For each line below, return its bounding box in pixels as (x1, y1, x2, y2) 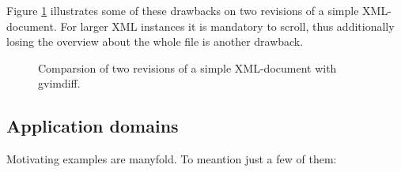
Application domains (6, 114, 179, 138)
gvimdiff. (38, 75, 81, 92)
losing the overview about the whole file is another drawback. (6, 33, 304, 50)
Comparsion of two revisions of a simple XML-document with (38, 59, 337, 76)
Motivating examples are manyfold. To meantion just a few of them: (6, 151, 337, 167)
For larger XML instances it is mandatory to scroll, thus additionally (60, 17, 395, 34)
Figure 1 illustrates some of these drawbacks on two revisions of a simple (6, 2, 359, 18)
